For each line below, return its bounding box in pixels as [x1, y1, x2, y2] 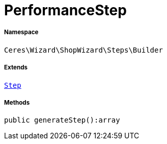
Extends [4, 64, 28, 71]
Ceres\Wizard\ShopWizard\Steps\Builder [4, 45, 163, 54]
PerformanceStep [4, 2, 127, 19]
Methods [4, 99, 30, 106]
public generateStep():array [4, 116, 120, 125]
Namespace [4, 29, 39, 36]
